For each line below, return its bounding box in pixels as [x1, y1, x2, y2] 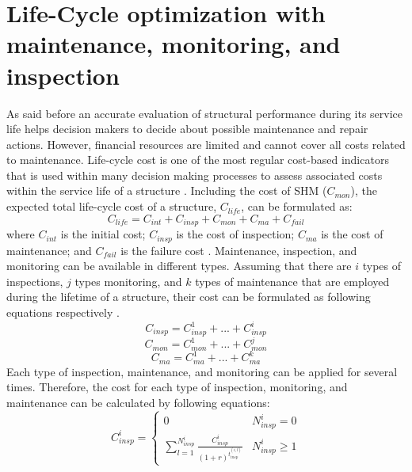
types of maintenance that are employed [195, 272, 390, 289]
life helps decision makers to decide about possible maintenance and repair [6, 120, 368, 137]
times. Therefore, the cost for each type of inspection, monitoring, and [6, 379, 348, 395]
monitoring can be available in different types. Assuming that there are [6, 257, 352, 274]
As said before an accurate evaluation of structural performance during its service [6, 105, 403, 121]
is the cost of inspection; [176, 226, 295, 242]
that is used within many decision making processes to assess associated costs [6, 166, 383, 183]
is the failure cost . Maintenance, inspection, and [120, 242, 357, 258]
